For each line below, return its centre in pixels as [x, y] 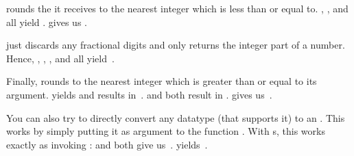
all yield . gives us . [47, 22]
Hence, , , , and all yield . [60, 58]
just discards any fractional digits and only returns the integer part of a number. [176, 45]
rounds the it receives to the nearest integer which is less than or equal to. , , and [177, 8]
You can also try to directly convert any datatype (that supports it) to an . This [176, 117]
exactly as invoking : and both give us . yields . [107, 144]
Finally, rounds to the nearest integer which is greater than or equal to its [162, 81]
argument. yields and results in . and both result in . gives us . [139, 94]
